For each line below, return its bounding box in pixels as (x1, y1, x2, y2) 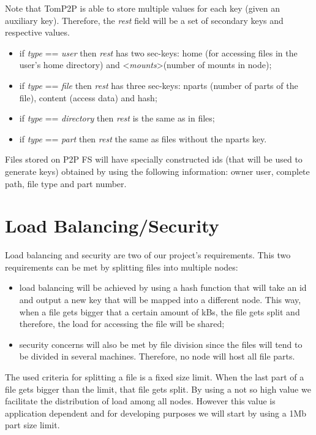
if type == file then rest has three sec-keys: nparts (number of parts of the (19, 79, 298, 91)
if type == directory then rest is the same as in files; (19, 112, 215, 125)
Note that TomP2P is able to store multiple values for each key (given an (5, 2, 280, 14)
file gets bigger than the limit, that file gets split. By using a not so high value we (5, 382, 311, 395)
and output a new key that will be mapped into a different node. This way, (19, 293, 301, 306)
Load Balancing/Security (5, 213, 219, 238)
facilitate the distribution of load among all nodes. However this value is (5, 395, 276, 407)
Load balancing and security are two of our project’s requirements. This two (5, 248, 291, 261)
